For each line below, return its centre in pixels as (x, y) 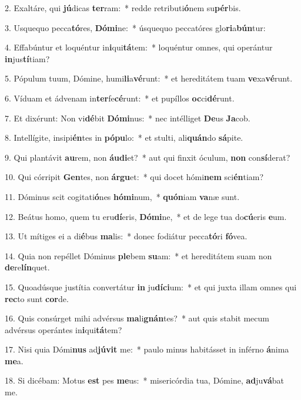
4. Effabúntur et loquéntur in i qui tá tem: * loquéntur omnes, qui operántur (139, 47)
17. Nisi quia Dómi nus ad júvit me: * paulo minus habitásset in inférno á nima (147, 349)
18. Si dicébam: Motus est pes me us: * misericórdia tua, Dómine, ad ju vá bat (144, 380)
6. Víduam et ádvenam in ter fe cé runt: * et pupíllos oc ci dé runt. (120, 98)
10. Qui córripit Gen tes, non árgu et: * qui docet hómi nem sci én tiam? (134, 177)
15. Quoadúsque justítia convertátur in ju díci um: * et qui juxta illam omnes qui (151, 287)
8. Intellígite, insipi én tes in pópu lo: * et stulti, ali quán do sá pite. (124, 138)
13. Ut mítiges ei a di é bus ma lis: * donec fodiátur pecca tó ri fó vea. (126, 236)
